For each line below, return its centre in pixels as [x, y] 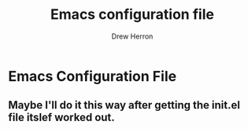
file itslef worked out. [62, 118]
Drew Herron [132, 36]
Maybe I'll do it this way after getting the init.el [124, 105]
